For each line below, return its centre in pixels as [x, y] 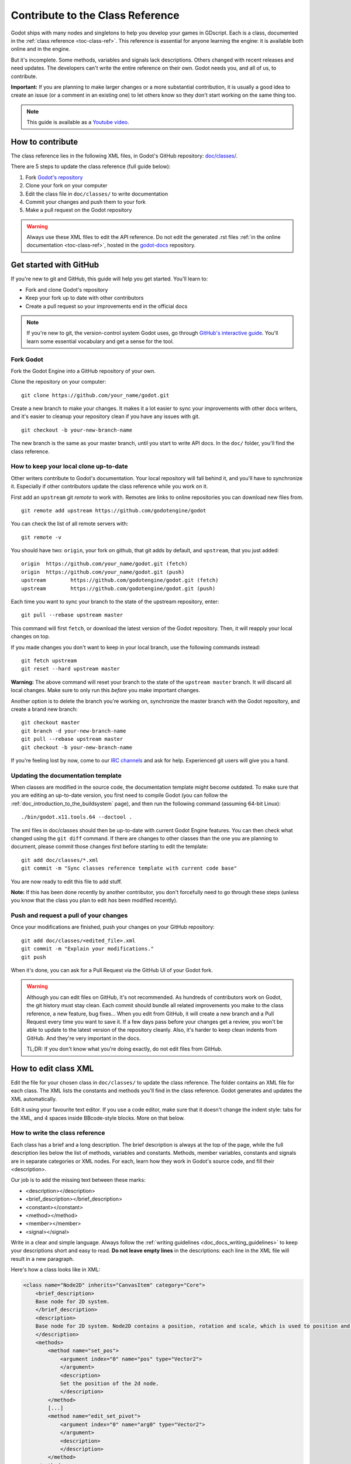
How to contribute [44, 141]
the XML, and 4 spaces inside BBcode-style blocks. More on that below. [98, 1118]
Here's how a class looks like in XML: [56, 1270]
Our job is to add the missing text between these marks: [78, 1180]
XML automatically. [34, 1099]
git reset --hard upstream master [70, 669]
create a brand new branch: [44, 709]
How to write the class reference [58, 1133]
